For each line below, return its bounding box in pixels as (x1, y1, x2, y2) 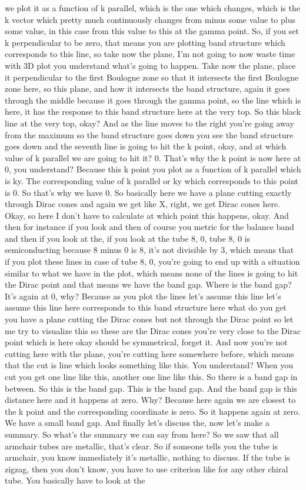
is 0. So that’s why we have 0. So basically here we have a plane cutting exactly (5, 186, 292, 198)
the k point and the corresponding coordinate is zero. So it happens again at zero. (5, 405, 301, 417)
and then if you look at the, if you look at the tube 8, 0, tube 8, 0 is (5, 232, 250, 244)
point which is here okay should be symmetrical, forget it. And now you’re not (5, 336, 288, 348)
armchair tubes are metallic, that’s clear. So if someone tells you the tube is (5, 439, 278, 452)
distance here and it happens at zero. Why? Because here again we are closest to (5, 394, 296, 406)
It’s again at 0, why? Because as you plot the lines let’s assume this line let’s (5, 289, 281, 302)
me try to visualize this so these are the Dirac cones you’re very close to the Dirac (5, 324, 301, 336)
